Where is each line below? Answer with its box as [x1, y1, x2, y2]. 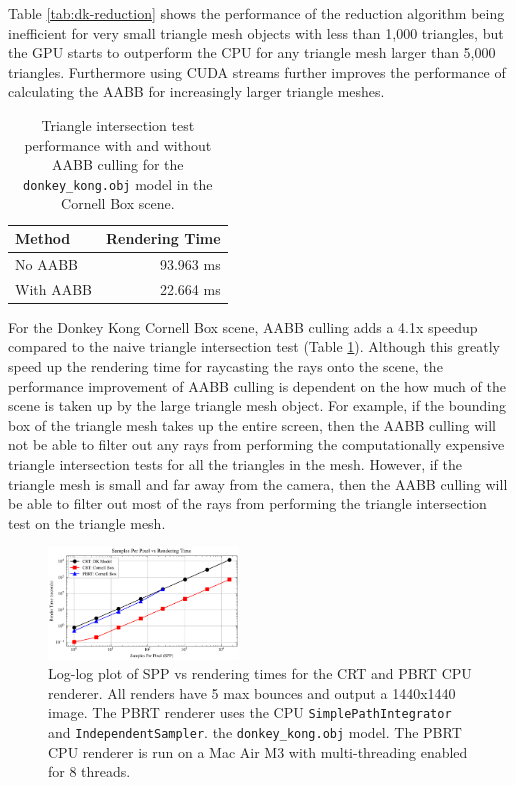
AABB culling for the [52, 154, 184, 175]
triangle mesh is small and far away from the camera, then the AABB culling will [8, 473, 508, 494]
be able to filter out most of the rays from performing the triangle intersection [8, 493, 487, 514]
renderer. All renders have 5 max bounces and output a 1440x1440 [48, 682, 456, 703]
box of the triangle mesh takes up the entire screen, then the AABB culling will [8, 414, 496, 435]
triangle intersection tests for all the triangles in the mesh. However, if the [8, 453, 462, 474]
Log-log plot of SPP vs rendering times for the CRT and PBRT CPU [48, 663, 472, 684]
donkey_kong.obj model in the [23, 173, 213, 194]
